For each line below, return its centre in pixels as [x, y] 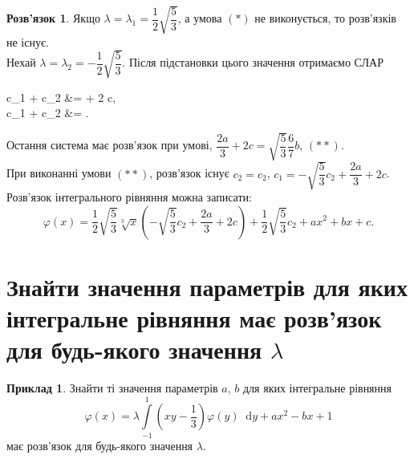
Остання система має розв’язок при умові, [110, 145]
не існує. [28, 41]
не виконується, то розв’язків [325, 18]
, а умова [200, 18]
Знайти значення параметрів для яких [207, 286]
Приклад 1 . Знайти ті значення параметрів [112, 388]
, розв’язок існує [189, 173]
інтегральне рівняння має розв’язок [194, 317]
